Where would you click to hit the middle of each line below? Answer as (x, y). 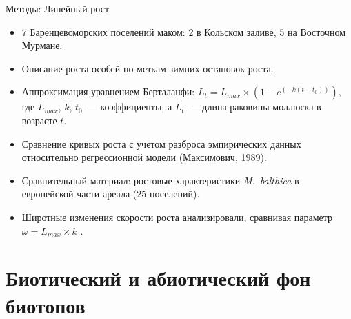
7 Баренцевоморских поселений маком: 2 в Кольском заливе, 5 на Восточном (183, 31)
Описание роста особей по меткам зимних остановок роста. (148, 68)
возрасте (39, 120)
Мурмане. (42, 45)
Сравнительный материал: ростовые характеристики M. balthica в (160, 180)
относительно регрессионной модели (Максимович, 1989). (144, 157)
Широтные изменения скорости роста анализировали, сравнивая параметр (177, 216)
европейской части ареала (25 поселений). (111, 194)
